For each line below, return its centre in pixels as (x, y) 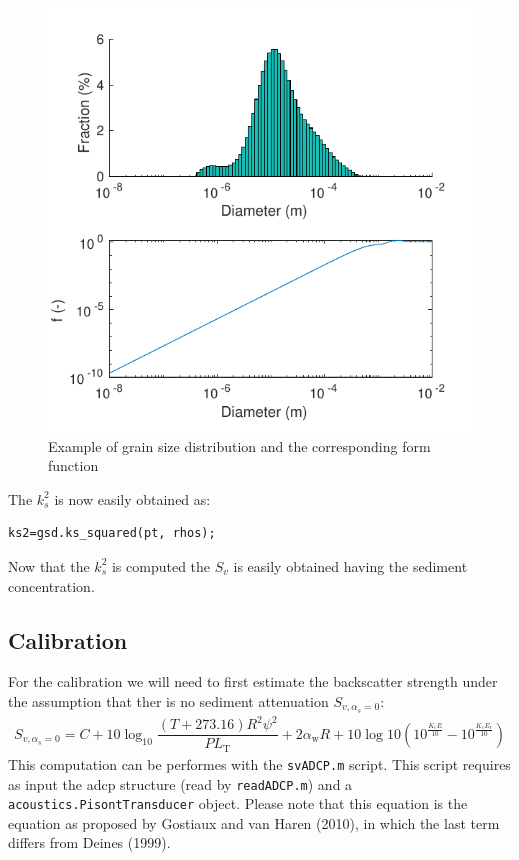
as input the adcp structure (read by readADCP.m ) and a (180, 783)
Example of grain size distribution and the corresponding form (239, 445)
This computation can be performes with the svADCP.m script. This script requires (259, 763)
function (73, 465)
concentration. (51, 585)
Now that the (49, 565)
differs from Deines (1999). (89, 842)
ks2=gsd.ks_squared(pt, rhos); (112, 533)
